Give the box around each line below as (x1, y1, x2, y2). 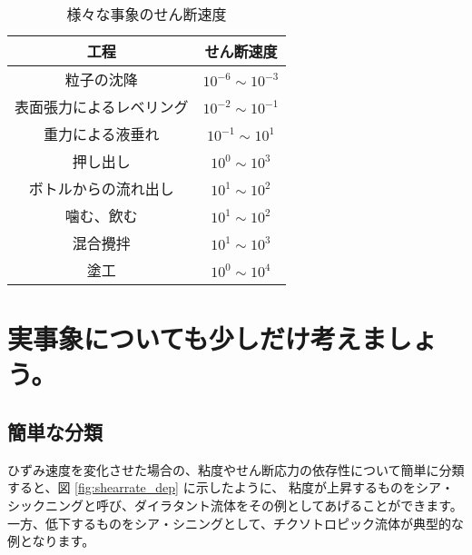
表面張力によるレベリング (15, 96, 189, 117)
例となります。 (7, 531, 95, 550)
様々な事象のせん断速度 (66, 4, 227, 25)
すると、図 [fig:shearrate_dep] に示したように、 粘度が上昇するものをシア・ (7, 478, 454, 497)
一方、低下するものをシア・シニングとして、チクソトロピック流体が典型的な (7, 513, 464, 532)
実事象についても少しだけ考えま (7, 320, 387, 357)
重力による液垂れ (44, 124, 160, 144)
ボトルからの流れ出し (28, 178, 174, 199)
